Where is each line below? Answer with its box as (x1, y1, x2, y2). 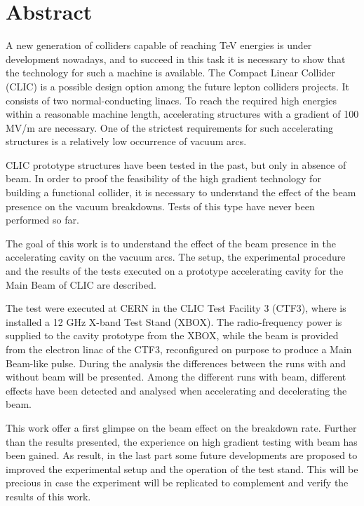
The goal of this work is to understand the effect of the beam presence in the (6, 235, 336, 250)
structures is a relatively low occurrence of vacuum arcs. (6, 134, 247, 149)
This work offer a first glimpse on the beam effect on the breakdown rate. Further (6, 420, 357, 435)
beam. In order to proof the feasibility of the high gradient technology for (6, 171, 321, 186)
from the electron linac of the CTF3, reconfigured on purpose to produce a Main (6, 342, 352, 356)
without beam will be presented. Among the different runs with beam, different (6, 369, 346, 384)
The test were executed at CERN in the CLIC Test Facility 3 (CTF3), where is (6, 301, 346, 315)
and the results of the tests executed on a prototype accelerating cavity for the (6, 264, 344, 278)
